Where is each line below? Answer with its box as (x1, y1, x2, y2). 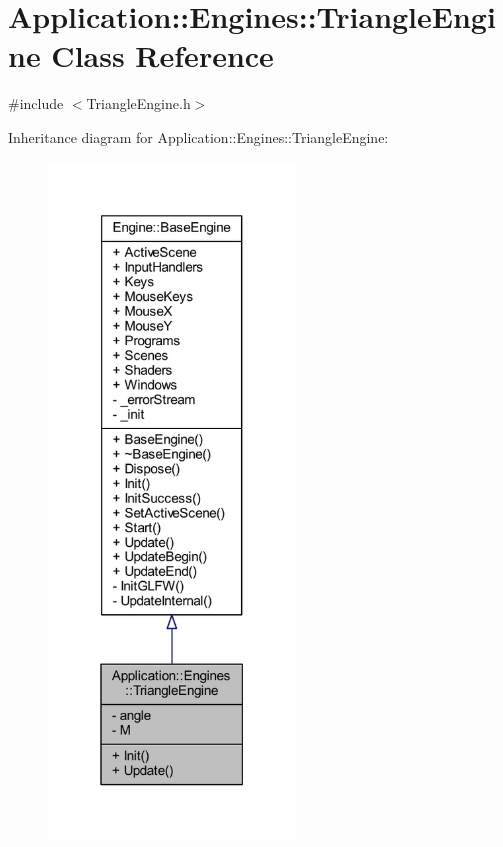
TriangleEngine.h (86, 93, 191, 114)
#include (8, 93, 64, 114)
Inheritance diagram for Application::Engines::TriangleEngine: (8, 126, 389, 147)
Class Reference (51, 35, 274, 76)
